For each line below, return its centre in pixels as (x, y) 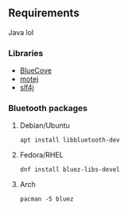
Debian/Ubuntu (45, 125)
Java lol (21, 32)
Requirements (44, 13)
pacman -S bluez (47, 199)
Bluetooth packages (48, 109)
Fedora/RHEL (41, 155)
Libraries (26, 53)
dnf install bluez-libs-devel (70, 170)
